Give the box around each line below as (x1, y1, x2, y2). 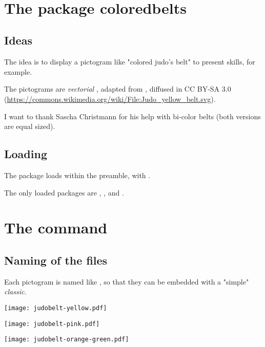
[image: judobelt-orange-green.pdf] (4, 336, 129, 343)
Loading (4, 146, 47, 162)
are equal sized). (4, 121, 55, 132)
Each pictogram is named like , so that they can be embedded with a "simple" (4, 276, 249, 287)
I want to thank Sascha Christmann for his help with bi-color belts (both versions (4, 111, 261, 121)
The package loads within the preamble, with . (4, 169, 151, 180)
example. (4, 66, 32, 77)
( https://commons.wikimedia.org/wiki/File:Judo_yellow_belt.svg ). (4, 93, 216, 104)
